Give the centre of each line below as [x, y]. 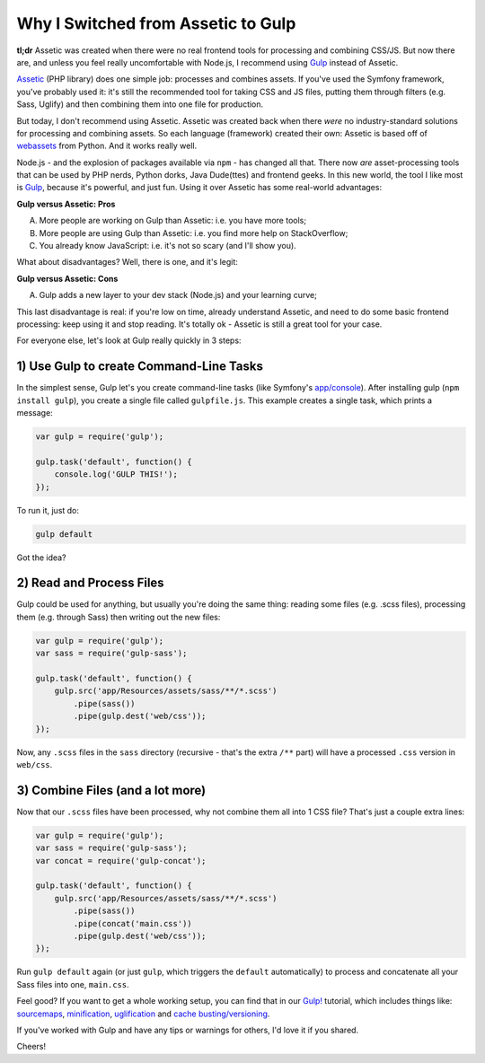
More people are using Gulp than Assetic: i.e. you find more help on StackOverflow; [194, 233]
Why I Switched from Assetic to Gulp [156, 23]
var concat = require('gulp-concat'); [121, 861]
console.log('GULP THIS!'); [116, 474]
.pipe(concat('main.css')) [132, 923]
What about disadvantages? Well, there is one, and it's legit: [127, 262]
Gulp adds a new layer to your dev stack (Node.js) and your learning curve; [178, 295]
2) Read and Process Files [91, 583]
